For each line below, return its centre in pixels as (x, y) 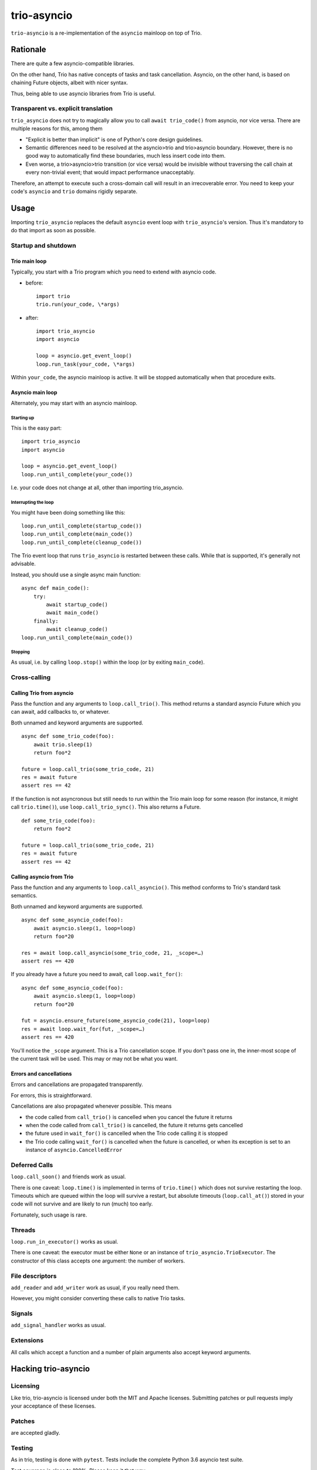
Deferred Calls (32, 1165)
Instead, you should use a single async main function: (76, 574)
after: (32, 318)
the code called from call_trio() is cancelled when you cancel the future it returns (129, 1117)
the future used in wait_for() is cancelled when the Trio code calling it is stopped (127, 1133)
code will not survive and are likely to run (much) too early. (82, 1204)
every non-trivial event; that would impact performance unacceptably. (110, 172)
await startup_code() (77, 605)
